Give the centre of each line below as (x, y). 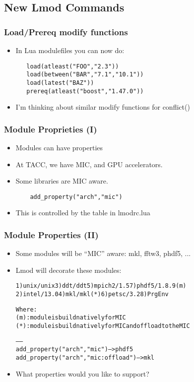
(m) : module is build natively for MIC (71, 318)
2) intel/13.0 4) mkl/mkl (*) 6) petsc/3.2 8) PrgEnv (92, 294)
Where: (26, 309)
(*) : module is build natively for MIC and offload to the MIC (103, 326)
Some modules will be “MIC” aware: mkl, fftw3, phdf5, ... (103, 253)
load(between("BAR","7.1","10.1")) (85, 75)
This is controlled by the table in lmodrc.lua (83, 213)
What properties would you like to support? (82, 373)
